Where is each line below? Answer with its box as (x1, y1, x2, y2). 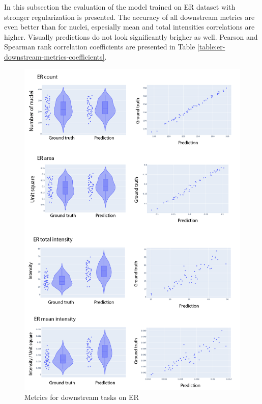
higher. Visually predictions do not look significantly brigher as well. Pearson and (4, 31, 258, 42)
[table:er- (197, 41, 225, 52)
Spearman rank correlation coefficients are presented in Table (4, 41, 195, 52)
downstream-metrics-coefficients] (4, 51, 105, 62)
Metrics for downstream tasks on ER (24, 392, 139, 402)
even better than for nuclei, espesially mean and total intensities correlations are (4, 21, 255, 32)
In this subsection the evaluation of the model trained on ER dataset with (4, 2, 236, 12)
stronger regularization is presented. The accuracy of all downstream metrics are (4, 11, 255, 22)
